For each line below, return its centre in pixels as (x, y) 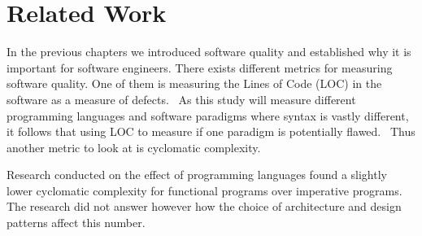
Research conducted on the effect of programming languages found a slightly (197, 175)
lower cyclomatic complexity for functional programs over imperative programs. (204, 190)
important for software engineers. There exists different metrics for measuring (200, 67)
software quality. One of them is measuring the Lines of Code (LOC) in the (194, 83)
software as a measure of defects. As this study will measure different (181, 99)
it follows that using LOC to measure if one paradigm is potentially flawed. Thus (211, 131)
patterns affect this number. (76, 223)
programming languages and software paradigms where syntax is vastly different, (208, 115)
